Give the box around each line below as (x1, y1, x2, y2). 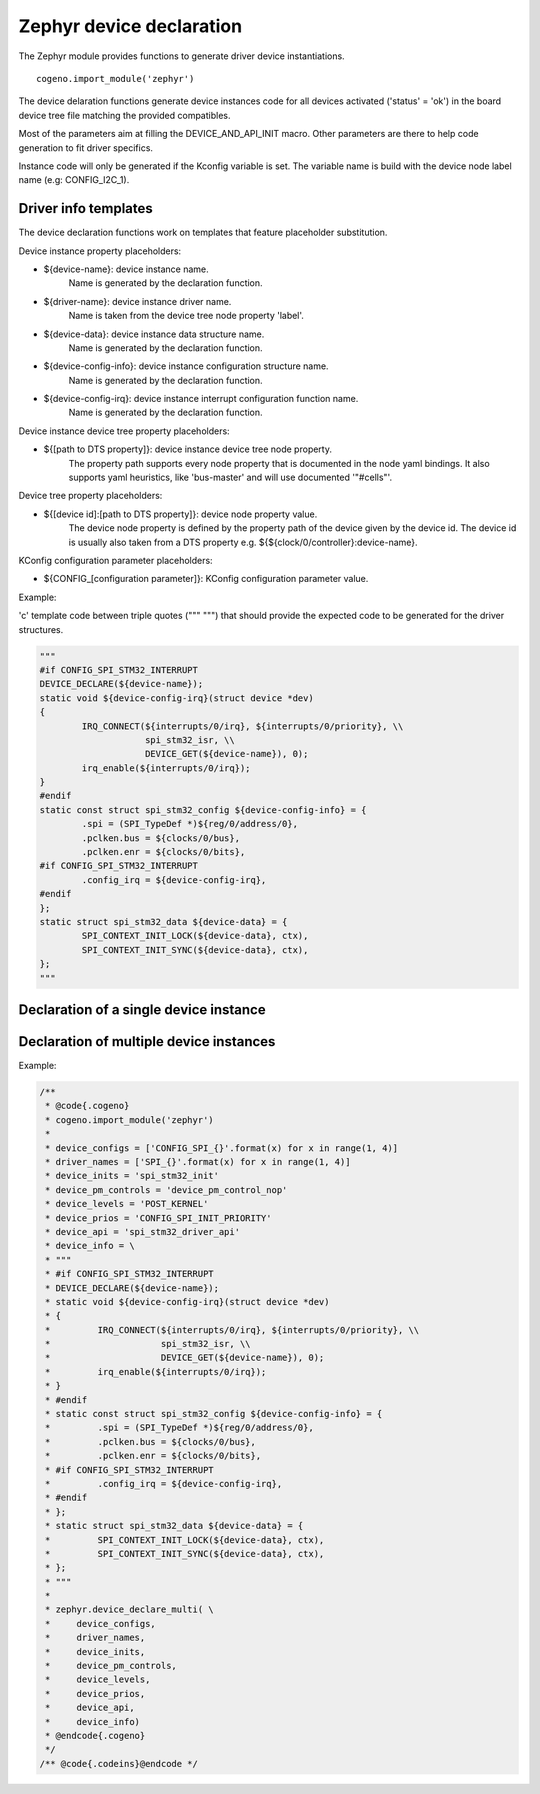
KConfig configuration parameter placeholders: (18, 555, 214, 566)
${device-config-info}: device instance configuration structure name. (43, 360, 329, 372)
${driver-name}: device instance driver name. (43, 295, 232, 307)
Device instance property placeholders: (18, 245, 182, 257)
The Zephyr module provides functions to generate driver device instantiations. (18, 50, 345, 62)
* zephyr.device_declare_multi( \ (45, 1604, 214, 1615)
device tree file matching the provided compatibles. (18, 109, 231, 121)
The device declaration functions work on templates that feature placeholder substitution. (18, 226, 388, 239)
